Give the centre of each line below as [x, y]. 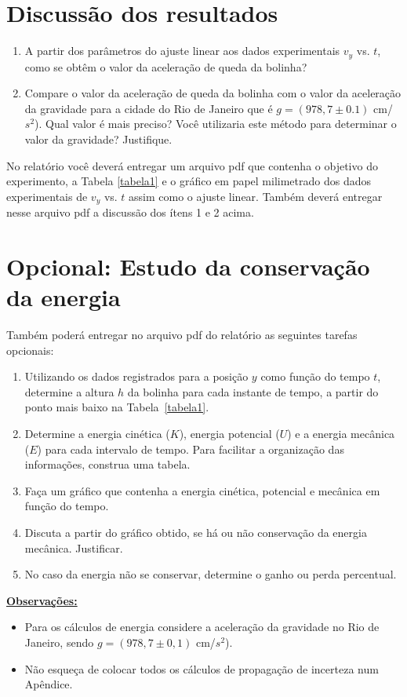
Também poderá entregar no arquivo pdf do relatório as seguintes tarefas [182, 335]
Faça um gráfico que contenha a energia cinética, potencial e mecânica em [202, 490]
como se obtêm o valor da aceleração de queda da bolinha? [166, 66]
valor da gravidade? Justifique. [98, 139]
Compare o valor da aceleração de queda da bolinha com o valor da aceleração [213, 93]
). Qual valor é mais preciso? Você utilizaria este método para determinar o [216, 124]
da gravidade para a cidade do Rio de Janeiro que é [149, 108]
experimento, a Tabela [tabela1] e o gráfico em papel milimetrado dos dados [189, 181]
